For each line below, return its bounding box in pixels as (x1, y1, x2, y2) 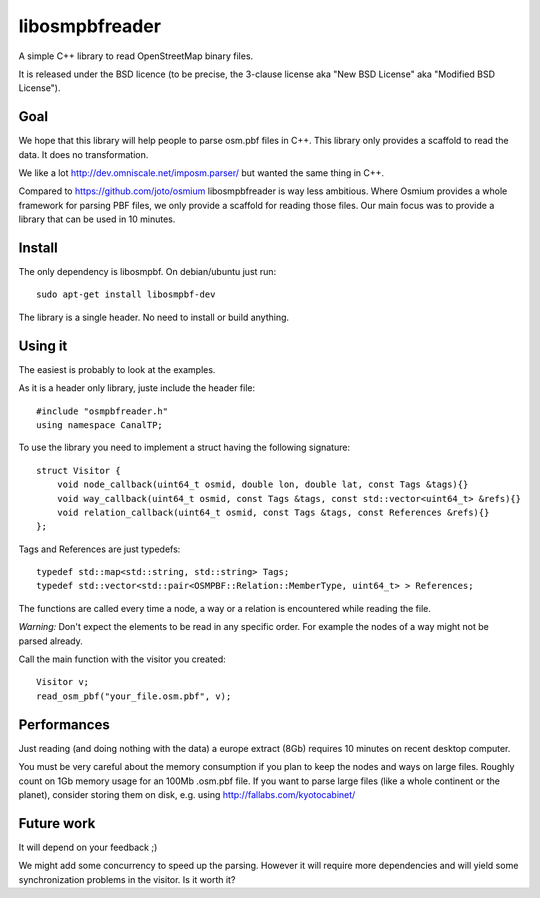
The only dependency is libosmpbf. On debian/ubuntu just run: (18, 266, 277, 278)
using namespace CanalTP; (36, 419, 164, 430)
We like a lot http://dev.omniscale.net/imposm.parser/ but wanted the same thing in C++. (18, 167, 385, 179)
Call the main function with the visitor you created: (18, 653, 227, 665)
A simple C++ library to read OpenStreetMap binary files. (18, 50, 254, 62)
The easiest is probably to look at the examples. (18, 363, 216, 375)
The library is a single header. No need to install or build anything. (18, 311, 290, 323)
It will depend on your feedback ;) (18, 841, 158, 853)
